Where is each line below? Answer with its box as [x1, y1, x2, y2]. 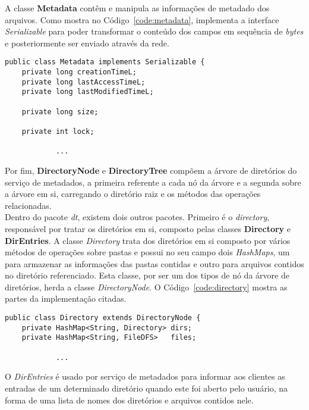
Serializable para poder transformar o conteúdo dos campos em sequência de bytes [5, 25, 304, 37]
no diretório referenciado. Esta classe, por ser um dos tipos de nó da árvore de [5, 269, 289, 281]
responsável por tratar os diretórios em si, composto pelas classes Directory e [5, 222, 291, 234]
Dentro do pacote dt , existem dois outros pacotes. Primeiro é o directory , [5, 211, 270, 223]
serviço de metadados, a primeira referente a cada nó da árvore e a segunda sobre [5, 176, 301, 188]
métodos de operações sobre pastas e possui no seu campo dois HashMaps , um [5, 246, 290, 258]
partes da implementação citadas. [5, 292, 127, 305]
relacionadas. [5, 199, 52, 211]
